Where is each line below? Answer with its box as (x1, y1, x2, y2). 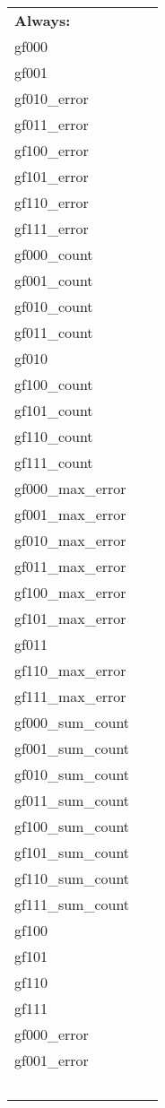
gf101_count (14, 400, 93, 420)
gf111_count (14, 452, 93, 472)
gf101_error (14, 166, 89, 186)
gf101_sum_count (14, 842, 130, 862)
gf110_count (14, 426, 93, 446)
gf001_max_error (14, 504, 126, 524)
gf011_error (14, 114, 89, 134)
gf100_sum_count (14, 816, 130, 836)
